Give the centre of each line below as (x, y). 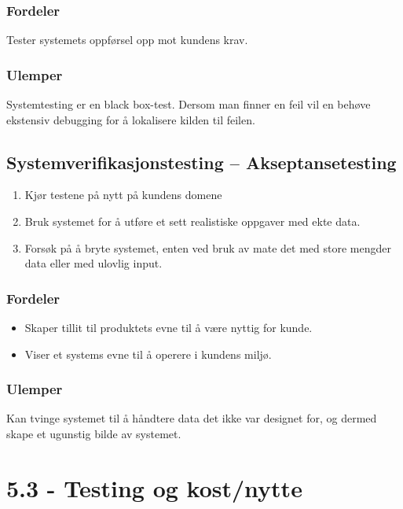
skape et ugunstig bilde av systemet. (94, 434)
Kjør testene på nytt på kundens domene (123, 195)
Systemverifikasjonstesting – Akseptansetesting (201, 162)
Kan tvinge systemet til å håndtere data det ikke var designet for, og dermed (192, 418)
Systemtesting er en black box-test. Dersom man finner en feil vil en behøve (189, 104)
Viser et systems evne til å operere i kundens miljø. (148, 354)
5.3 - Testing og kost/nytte (154, 487)
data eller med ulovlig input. (93, 263)
